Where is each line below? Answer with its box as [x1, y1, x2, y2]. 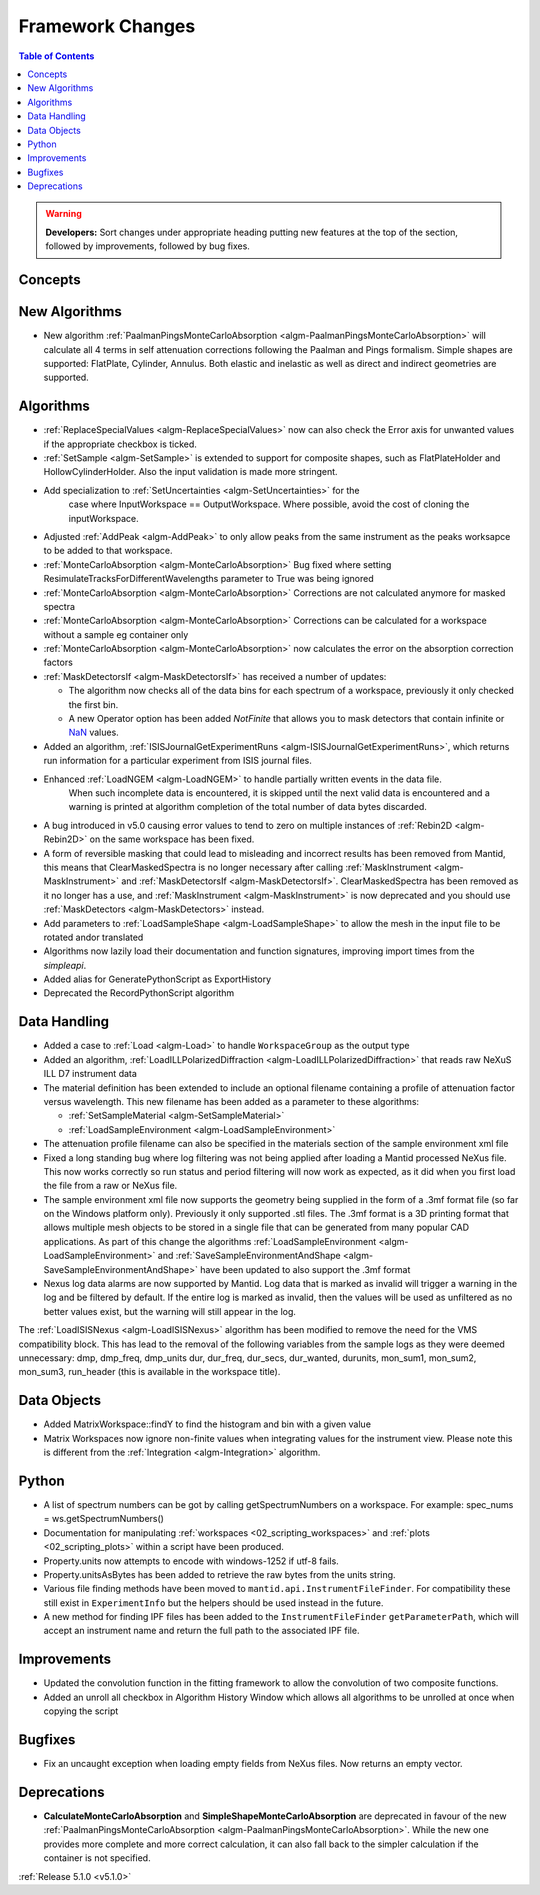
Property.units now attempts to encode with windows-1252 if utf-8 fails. [43, 1555, 339, 1567]
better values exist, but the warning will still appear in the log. [43, 1305, 297, 1317]
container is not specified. [43, 1852, 151, 1864]
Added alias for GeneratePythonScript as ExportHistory [43, 973, 272, 985]
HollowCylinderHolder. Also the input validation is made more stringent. [43, 466, 339, 478]
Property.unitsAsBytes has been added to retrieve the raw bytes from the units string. [43, 1568, 396, 1580]
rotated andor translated [43, 931, 144, 943]
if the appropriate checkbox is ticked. [43, 438, 197, 450]
